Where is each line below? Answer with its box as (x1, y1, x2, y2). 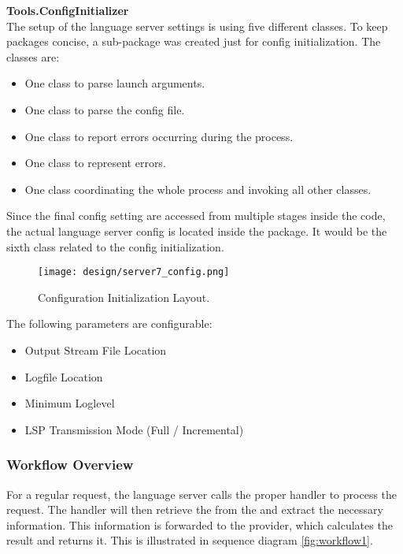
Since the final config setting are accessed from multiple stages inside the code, (6, 207, 386, 224)
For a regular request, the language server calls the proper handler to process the (6, 485, 397, 502)
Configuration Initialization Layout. (38, 288, 210, 305)
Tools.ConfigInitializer (6, 2, 129, 18)
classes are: (6, 48, 60, 65)
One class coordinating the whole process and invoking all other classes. (24, 180, 372, 197)
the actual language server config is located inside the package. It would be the (6, 222, 387, 239)
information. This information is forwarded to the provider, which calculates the (6, 516, 393, 533)
